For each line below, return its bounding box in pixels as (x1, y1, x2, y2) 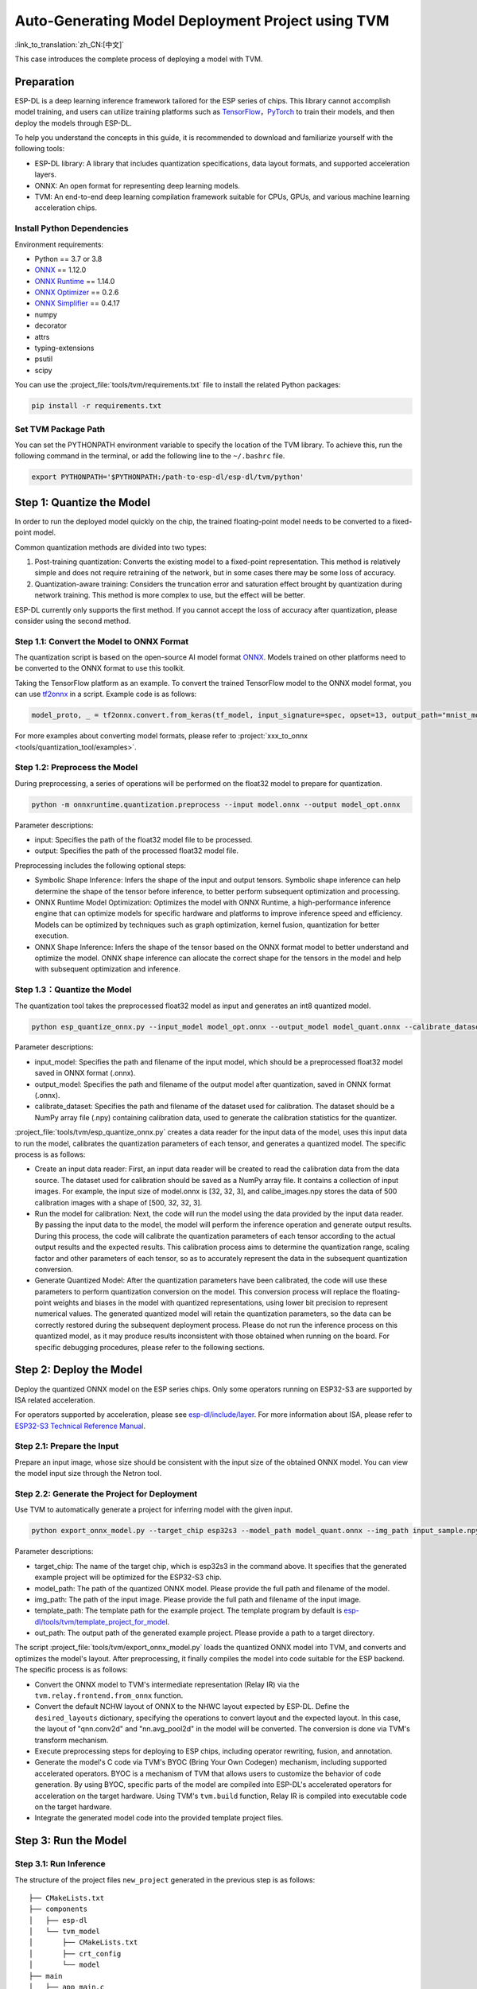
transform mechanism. (34, 1735, 109, 1745)
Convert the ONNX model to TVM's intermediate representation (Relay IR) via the (34, 1680, 300, 1689)
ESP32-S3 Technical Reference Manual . (14, 1421, 146, 1430)
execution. (34, 931, 69, 940)
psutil (34, 354, 53, 364)
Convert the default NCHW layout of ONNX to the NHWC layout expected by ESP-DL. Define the (34, 1702, 350, 1711)
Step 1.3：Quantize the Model (14, 984, 132, 995)
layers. (34, 169, 57, 179)
